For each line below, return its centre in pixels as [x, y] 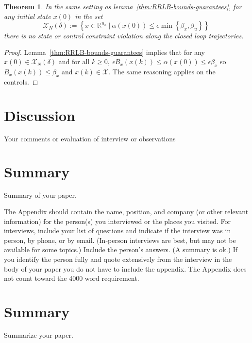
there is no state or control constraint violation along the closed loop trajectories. [124, 36]
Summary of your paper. [40, 195]
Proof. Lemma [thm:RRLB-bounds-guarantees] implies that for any [104, 52]
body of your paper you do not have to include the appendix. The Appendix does [125, 268]
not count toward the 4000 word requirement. [72, 278]
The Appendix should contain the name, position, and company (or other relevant [126, 211]
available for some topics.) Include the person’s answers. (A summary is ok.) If [121, 249]
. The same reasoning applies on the [162, 72]
